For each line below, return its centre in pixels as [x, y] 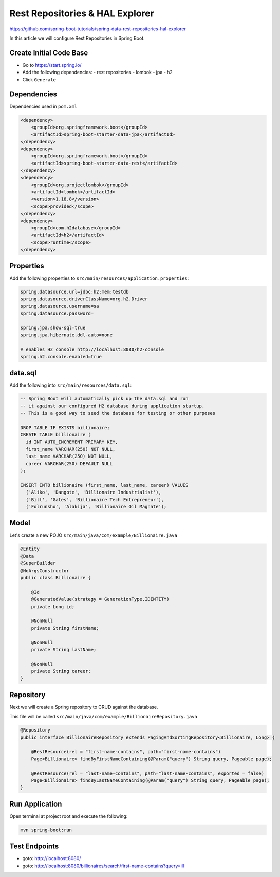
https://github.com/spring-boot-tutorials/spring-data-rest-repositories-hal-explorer [98, 29]
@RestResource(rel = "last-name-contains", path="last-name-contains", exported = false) [148, 773]
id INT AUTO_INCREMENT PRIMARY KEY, [72, 442]
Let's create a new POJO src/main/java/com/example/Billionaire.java [93, 535]
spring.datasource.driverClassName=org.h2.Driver [84, 299]
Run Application [36, 804]
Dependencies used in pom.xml [43, 106]
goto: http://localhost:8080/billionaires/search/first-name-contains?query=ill [103, 866]
